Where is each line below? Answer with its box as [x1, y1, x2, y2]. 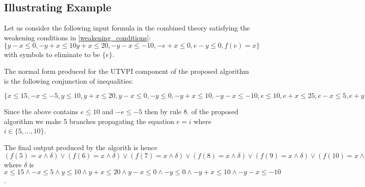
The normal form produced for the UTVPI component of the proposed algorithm [4, 65, 249, 76]
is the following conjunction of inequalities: [4, 75, 133, 86]
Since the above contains [4, 106, 78, 117]
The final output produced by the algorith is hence [4, 142, 157, 152]
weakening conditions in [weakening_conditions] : [4, 32, 151, 42]
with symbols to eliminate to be [4, 49, 100, 60]
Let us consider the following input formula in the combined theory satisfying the [4, 23, 250, 33]
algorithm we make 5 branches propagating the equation [4, 116, 175, 126]
